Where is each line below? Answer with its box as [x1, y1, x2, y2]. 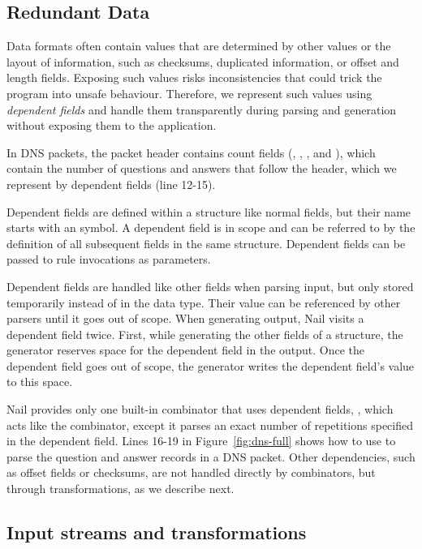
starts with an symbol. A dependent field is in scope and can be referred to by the [6, 219, 416, 236]
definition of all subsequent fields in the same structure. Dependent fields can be [6, 234, 406, 251]
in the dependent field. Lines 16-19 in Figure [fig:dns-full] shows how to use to [6, 432, 396, 449]
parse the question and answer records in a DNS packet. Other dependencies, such [6, 448, 416, 465]
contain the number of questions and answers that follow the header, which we [6, 160, 397, 177]
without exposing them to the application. [6, 117, 217, 134]
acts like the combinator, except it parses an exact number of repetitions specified [6, 416, 414, 433]
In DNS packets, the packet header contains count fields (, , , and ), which [6, 144, 376, 161]
